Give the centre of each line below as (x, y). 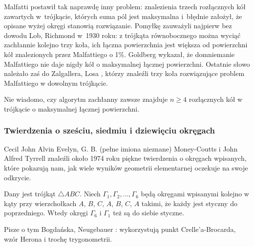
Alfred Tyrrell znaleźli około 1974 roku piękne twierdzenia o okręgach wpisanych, (125, 158)
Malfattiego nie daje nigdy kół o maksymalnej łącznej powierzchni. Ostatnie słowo (127, 64)
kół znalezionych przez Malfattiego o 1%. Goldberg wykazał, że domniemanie (119, 54)
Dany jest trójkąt (30, 194)
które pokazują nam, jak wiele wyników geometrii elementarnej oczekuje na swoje (126, 167)
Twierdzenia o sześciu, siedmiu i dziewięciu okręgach (109, 130)
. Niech (90, 194)
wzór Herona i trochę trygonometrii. (58, 238)
